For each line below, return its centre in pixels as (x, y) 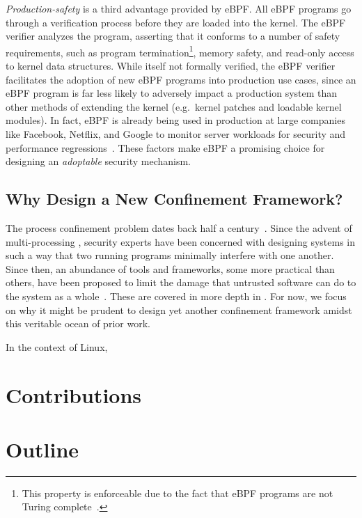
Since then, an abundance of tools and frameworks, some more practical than (170, 268)
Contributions (74, 394)
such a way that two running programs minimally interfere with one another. (170, 255)
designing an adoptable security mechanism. (98, 161)
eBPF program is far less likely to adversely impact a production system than (172, 93)
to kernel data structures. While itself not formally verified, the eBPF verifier (171, 66)
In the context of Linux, (57, 346)
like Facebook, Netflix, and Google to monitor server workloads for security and (176, 134)
